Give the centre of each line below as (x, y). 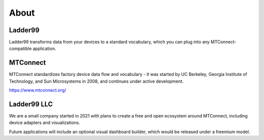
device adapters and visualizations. (44, 123)
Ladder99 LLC (31, 104)
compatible (20, 48)
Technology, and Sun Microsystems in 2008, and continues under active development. (96, 81)
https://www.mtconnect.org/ (38, 90)
